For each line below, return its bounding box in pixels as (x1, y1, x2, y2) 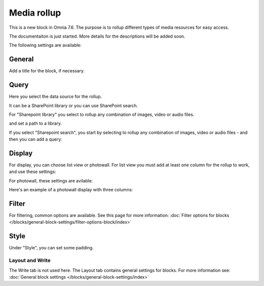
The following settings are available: (9, 42, 82, 48)
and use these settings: (9, 169, 56, 175)
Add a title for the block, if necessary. (9, 68, 85, 74)
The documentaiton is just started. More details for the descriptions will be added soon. (9, 33, 185, 39)
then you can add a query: (9, 136, 62, 142)
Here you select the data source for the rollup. (9, 93, 102, 100)
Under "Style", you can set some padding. (9, 245, 94, 251)
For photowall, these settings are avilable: (9, 177, 93, 183)
